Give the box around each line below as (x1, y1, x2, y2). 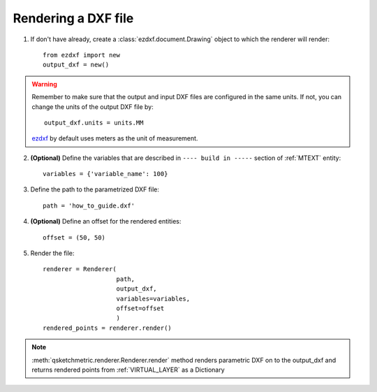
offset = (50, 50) (43, 233, 106, 241)
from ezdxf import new (43, 51, 121, 59)
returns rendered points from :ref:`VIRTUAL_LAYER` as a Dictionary (31, 365, 225, 374)
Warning (31, 80, 57, 88)
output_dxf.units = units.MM (44, 119, 144, 126)
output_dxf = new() (43, 61, 110, 69)
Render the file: (30, 249, 75, 258)
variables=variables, (116, 294, 191, 303)
